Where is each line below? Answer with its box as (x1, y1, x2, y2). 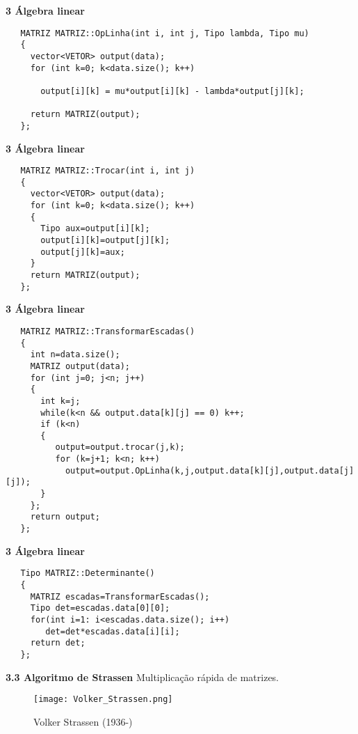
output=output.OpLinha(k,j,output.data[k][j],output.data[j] (65, 465, 355, 476)
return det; (30, 638, 86, 648)
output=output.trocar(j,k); (55, 442, 185, 453)
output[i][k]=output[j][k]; (40, 235, 170, 246)
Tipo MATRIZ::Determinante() (20, 568, 155, 579)
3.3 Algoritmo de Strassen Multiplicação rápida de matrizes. (6, 669, 279, 684)
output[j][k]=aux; (40, 247, 125, 257)
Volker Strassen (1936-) (33, 714, 133, 728)
